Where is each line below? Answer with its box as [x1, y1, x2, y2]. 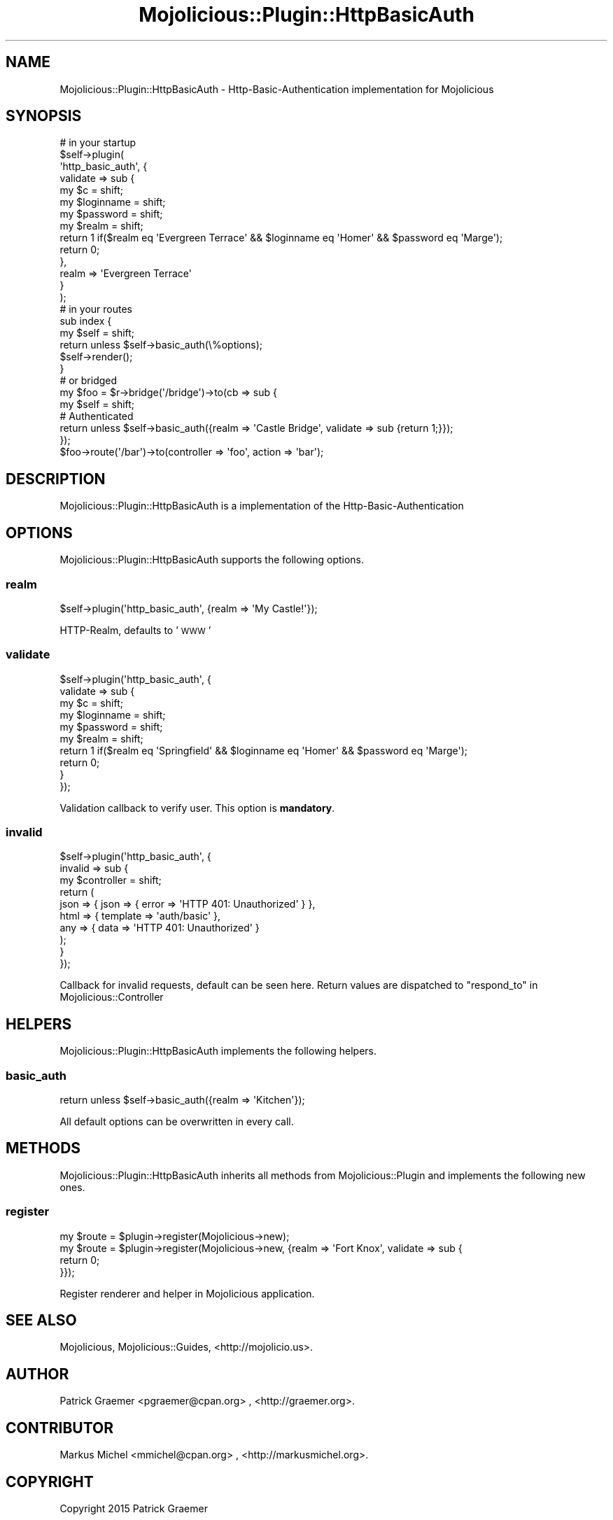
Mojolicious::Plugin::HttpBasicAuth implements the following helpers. [59, 1045, 377, 1057]
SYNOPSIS [6, 107, 82, 125]
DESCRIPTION [6, 470, 106, 488]
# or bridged [59, 374, 118, 387]
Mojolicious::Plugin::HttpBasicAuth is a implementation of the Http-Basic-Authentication [59, 500, 464, 512]
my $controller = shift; [59, 874, 162, 887]
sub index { [59, 315, 112, 328]
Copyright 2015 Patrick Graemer [59, 1502, 208, 1514]
